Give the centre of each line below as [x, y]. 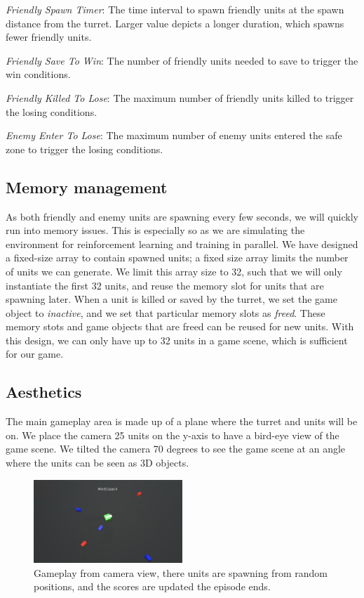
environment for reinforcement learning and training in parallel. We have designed [182, 243]
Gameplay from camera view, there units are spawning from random [181, 572]
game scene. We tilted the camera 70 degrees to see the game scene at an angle [176, 449]
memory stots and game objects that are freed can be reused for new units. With [180, 326]
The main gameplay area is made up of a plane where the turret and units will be [182, 421]
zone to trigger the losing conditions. [85, 149]
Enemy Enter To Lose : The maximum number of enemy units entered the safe [174, 135]
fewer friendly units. [49, 37]
